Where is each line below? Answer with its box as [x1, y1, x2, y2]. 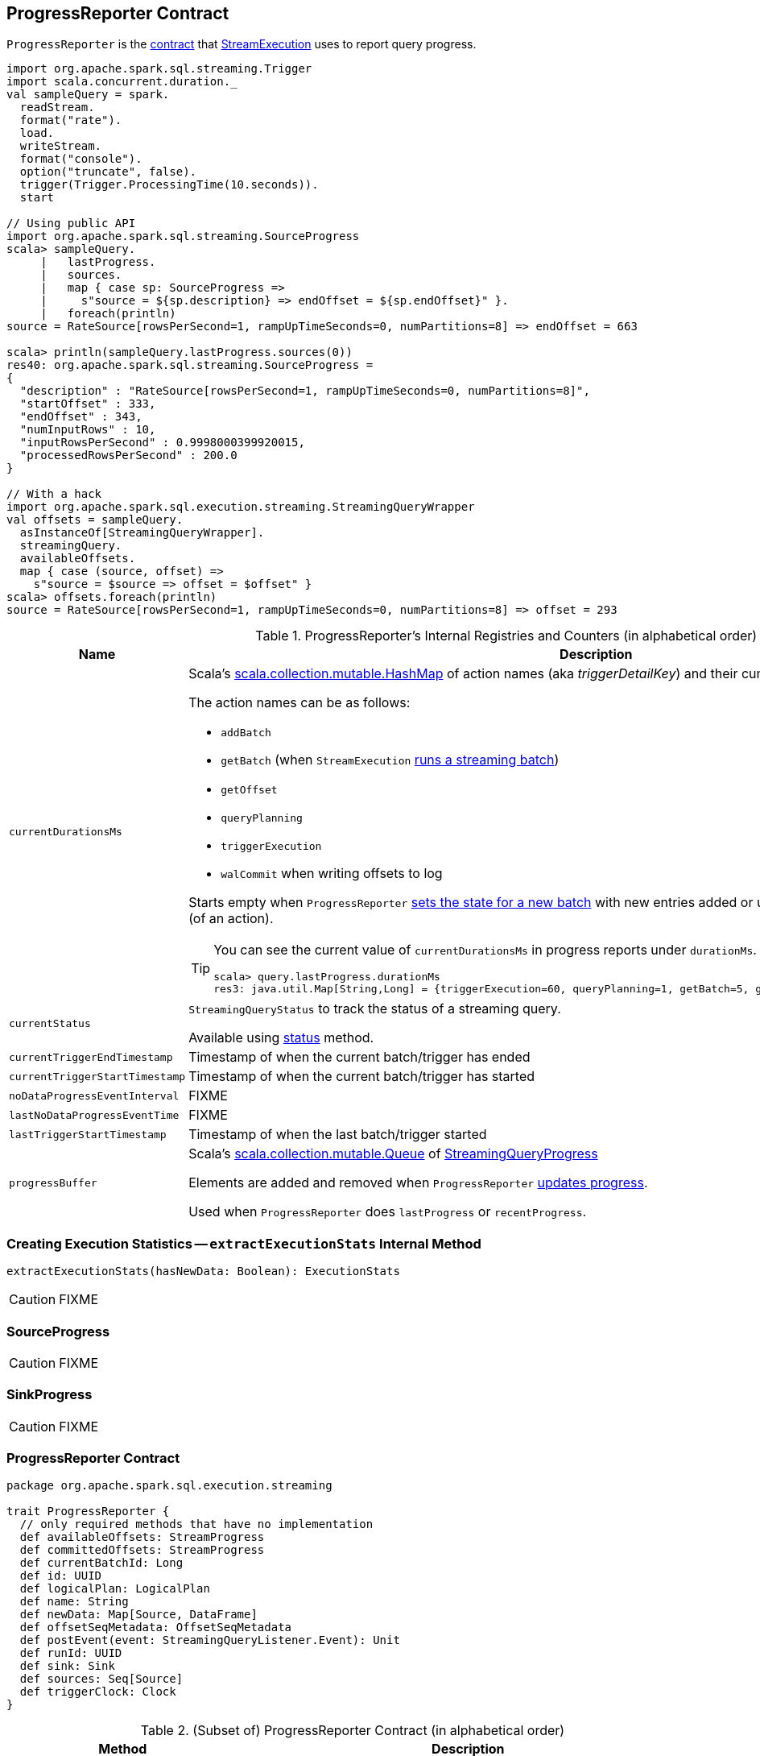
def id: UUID [19, 1569, 102, 1583]
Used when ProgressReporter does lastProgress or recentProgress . [188, 1203, 587, 1220]
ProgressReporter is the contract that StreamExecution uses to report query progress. [6, 37, 477, 52]
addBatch [221, 727, 271, 739]
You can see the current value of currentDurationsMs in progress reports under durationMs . [213, 942, 757, 959]
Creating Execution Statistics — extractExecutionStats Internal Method [6, 1235, 481, 1252]
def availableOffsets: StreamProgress [19, 1530, 265, 1544]
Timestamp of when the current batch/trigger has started [188, 1068, 535, 1085]
